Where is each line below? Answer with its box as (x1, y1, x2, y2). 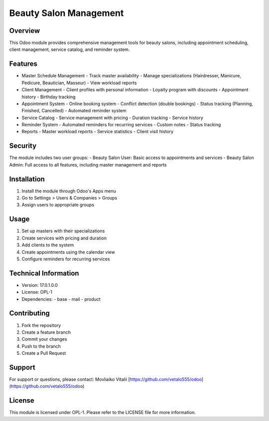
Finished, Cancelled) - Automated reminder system (21, 108, 127, 114)
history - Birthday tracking (21, 94, 76, 100)
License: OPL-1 (21, 289, 52, 295)
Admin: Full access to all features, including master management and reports (9, 162, 167, 168)
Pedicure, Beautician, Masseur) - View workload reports (21, 80, 137, 86)
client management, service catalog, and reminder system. (9, 46, 130, 52)
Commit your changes (21, 336, 67, 342)
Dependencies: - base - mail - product (21, 296, 101, 302)
